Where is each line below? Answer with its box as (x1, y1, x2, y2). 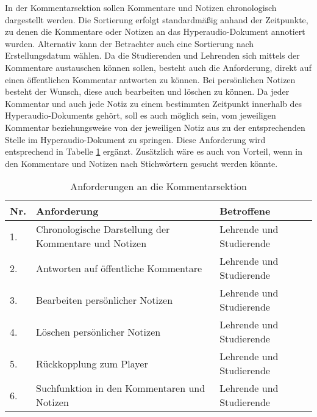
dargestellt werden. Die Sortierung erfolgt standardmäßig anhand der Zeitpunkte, (5, 13, 308, 26)
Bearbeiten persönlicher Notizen (36, 292, 173, 307)
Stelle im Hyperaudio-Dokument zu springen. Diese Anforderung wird (5, 133, 266, 146)
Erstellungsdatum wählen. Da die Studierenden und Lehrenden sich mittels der (5, 49, 300, 62)
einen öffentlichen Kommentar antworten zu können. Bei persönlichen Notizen (5, 73, 296, 86)
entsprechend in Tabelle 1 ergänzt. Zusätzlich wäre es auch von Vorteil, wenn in (5, 145, 303, 158)
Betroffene (219, 204, 271, 218)
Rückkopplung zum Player (36, 356, 148, 371)
